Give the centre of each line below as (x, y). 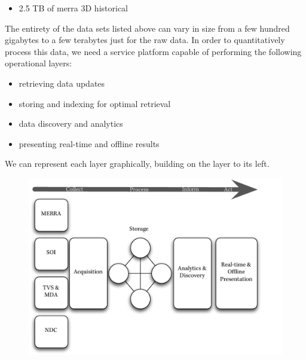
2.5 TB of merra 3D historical (73, 8)
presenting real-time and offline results (89, 143)
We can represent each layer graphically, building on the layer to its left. (137, 164)
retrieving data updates (62, 83)
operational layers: (39, 63)
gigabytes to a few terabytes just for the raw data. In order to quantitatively (145, 40)
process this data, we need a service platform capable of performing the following (153, 51)
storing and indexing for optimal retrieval (95, 103)
